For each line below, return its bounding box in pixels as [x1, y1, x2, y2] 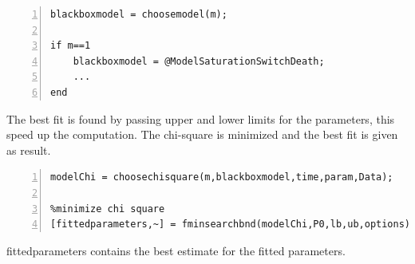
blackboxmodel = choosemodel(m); [50, 9, 227, 20]
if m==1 [50, 40, 91, 52]
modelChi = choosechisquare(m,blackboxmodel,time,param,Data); [50, 171, 393, 183]
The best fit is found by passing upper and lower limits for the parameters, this [6, 110, 395, 127]
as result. [6, 141, 51, 158]
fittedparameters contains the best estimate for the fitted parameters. [6, 242, 346, 258]
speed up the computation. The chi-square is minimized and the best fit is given [6, 126, 398, 143]
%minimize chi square [50, 203, 165, 215]
